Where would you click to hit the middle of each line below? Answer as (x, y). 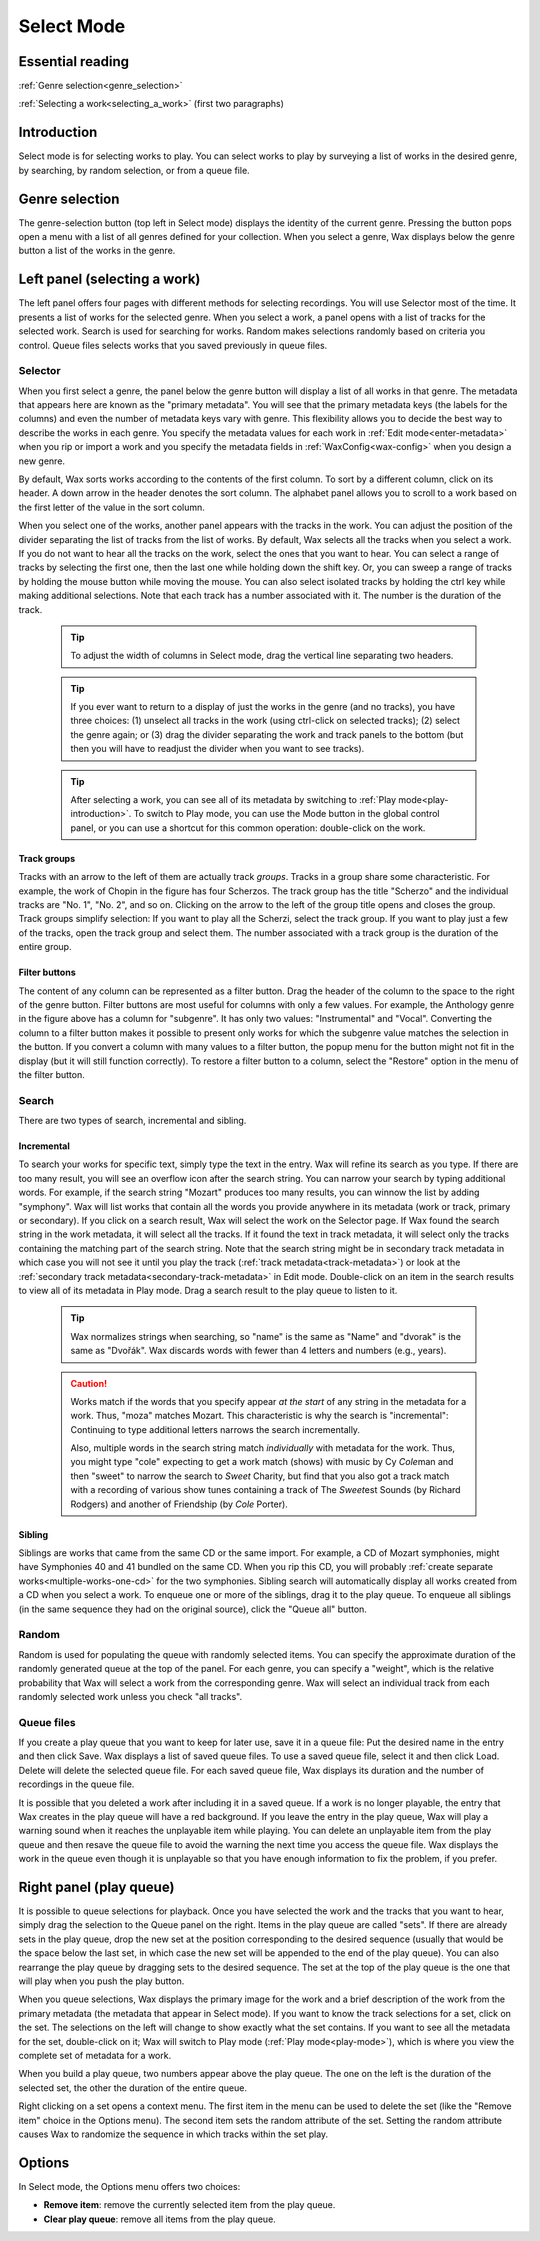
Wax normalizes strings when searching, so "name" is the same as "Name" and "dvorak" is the (266, 1336)
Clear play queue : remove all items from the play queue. (160, 2219)
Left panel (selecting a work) (109, 279)
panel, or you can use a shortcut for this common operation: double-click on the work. (248, 827)
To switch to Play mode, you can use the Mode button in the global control (286, 814)
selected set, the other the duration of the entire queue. (132, 2087)
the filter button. (51, 1074)
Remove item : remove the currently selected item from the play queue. (189, 2205)
